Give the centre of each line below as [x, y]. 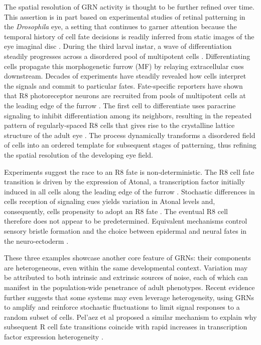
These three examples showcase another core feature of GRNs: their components [127, 258]
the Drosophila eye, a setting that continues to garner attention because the [120, 26]
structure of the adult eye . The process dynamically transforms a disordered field [130, 135]
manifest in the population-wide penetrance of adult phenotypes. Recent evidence [129, 287]
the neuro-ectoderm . [36, 240]
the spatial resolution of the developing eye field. [79, 154]
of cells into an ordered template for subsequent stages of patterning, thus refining [130, 145]
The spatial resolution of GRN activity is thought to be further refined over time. [129, 7]
